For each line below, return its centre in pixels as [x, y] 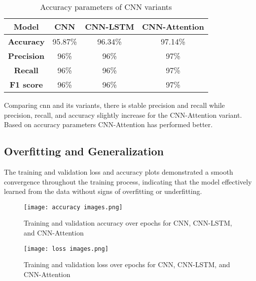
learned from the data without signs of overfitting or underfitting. [103, 191]
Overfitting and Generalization [84, 151]
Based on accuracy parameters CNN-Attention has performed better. [108, 124]
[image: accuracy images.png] [73, 207]
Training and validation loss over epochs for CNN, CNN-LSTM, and [127, 264]
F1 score [26, 84]
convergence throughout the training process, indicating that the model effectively [128, 181]
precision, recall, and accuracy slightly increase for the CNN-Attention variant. [123, 115]
